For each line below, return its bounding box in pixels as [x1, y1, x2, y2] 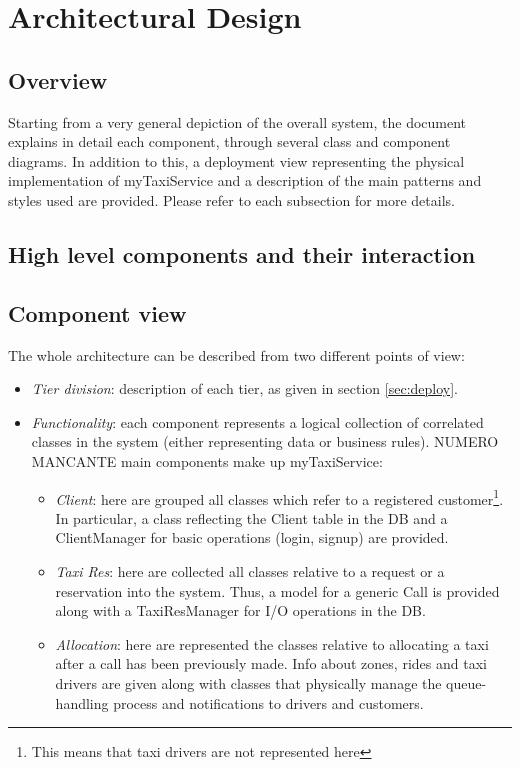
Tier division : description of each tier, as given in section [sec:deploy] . [31, 378, 459, 399]
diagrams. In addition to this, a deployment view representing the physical [8, 150, 465, 171]
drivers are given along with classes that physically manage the [55, 672, 442, 693]
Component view [8, 297, 187, 328]
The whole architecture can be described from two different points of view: [8, 344, 465, 365]
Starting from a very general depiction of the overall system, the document [8, 111, 467, 132]
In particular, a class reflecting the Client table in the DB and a [55, 507, 448, 528]
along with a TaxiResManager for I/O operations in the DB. [55, 600, 426, 621]
